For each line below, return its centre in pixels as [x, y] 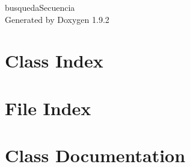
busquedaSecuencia [40, 7]
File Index [48, 108]
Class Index [54, 61]
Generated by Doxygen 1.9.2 [57, 19]
